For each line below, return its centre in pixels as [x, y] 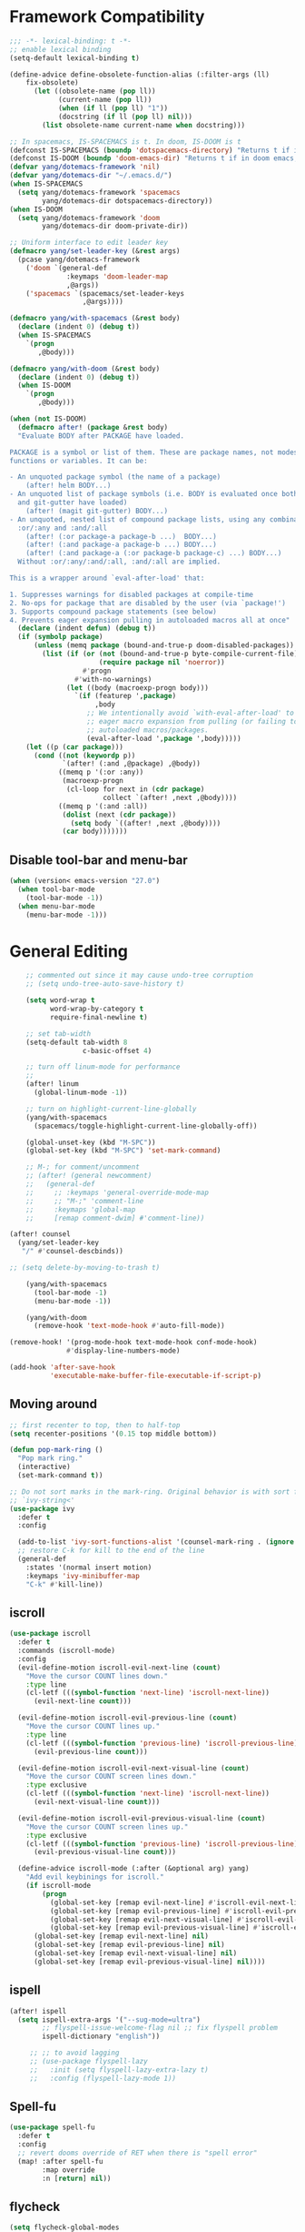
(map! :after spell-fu [60, 2161]
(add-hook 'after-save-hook [63, 1367]
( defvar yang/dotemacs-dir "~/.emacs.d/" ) [91, 176]
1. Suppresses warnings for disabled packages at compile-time [132, 594]
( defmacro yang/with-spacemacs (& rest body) [95, 319]
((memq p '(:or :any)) [101, 772]
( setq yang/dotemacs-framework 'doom [89, 218]
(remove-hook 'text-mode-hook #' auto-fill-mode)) [129, 1326]
